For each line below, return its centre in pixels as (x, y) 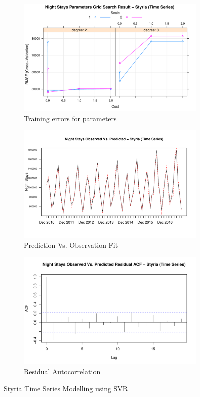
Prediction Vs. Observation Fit (71, 245)
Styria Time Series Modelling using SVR (66, 388)
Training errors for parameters (70, 118)
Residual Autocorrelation (62, 371)
